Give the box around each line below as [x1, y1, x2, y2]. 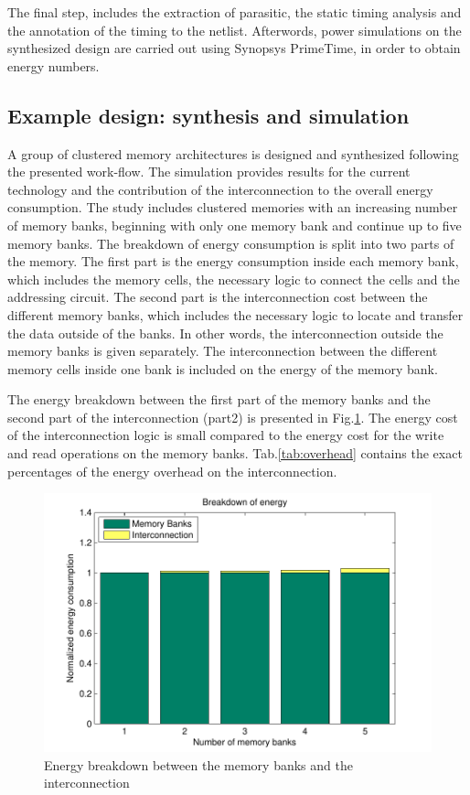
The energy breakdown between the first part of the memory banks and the [7, 390, 431, 409]
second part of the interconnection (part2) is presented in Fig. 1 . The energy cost [7, 407, 458, 426]
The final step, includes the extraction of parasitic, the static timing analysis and [7, 3, 462, 21]
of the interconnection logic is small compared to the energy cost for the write [7, 425, 444, 445]
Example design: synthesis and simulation [7, 101, 410, 129]
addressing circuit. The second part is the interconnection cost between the [7, 287, 428, 306]
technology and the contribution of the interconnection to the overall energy [7, 179, 433, 199]
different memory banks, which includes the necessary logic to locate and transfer [7, 305, 464, 324]
